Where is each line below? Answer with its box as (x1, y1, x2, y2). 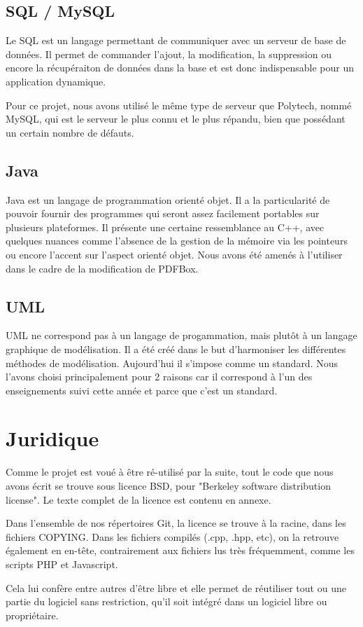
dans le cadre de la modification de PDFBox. (6, 261, 199, 275)
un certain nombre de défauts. (6, 125, 134, 139)
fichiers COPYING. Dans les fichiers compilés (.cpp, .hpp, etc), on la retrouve (6, 529, 339, 544)
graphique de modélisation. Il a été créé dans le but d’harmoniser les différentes (6, 341, 346, 356)
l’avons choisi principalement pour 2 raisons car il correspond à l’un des (6, 369, 313, 384)
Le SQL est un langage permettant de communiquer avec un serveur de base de (6, 33, 346, 48)
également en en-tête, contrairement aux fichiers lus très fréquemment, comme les (6, 543, 355, 558)
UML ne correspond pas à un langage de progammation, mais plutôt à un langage (6, 328, 357, 343)
